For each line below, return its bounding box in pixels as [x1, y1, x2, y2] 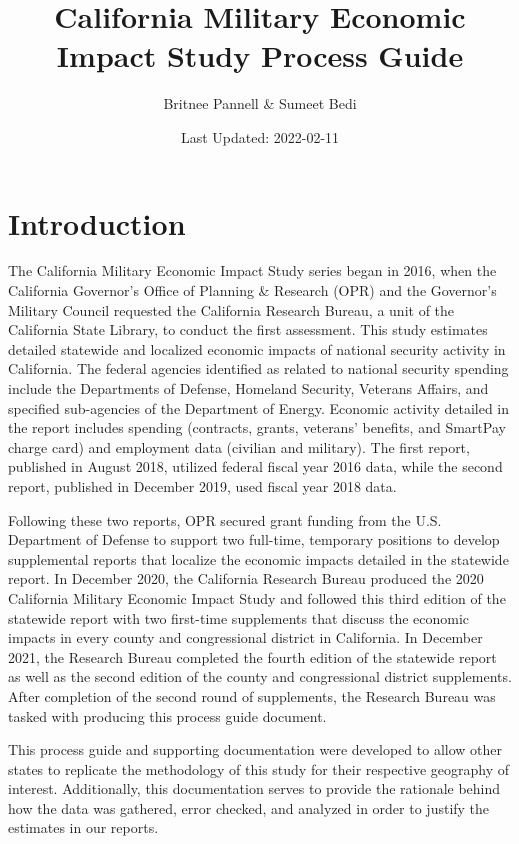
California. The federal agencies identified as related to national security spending [8, 358, 509, 379]
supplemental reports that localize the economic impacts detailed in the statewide [8, 548, 509, 569]
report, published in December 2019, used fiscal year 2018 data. [8, 475, 397, 496]
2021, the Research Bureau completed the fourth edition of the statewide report [8, 646, 497, 667]
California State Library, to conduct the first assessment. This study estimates [8, 319, 488, 340]
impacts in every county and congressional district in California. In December [8, 627, 483, 648]
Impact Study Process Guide [56, 35, 464, 76]
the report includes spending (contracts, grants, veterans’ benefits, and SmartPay [8, 417, 506, 438]
